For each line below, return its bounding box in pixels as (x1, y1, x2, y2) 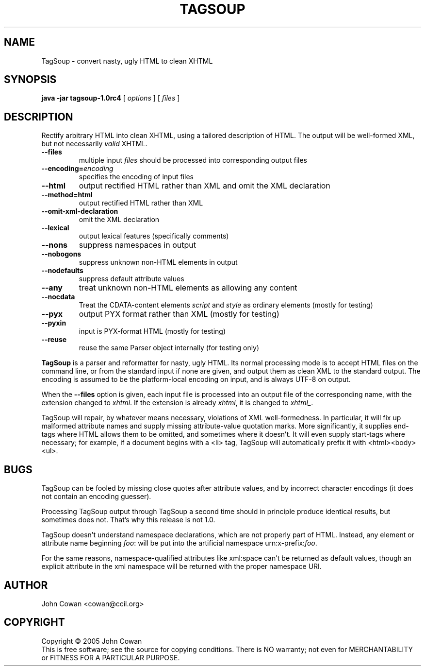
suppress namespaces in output (79, 240, 196, 250)
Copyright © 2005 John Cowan (41, 636, 142, 645)
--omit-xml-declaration (41, 207, 118, 216)
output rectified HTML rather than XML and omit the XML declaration (79, 181, 330, 191)
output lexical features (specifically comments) (79, 232, 229, 241)
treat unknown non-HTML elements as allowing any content (79, 283, 297, 293)
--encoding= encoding (41, 164, 114, 173)
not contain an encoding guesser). (41, 492, 151, 501)
